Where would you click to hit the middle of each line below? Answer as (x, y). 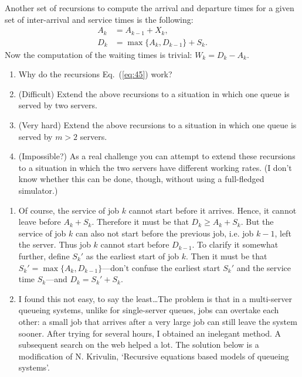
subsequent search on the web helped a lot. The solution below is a (139, 345)
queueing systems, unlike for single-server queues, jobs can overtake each (149, 310)
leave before (40, 222)
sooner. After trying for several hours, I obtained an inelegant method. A (150, 333)
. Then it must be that (226, 256)
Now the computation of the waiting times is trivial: (99, 54)
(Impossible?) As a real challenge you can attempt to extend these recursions (157, 156)
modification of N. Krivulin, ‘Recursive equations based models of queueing (154, 356)
